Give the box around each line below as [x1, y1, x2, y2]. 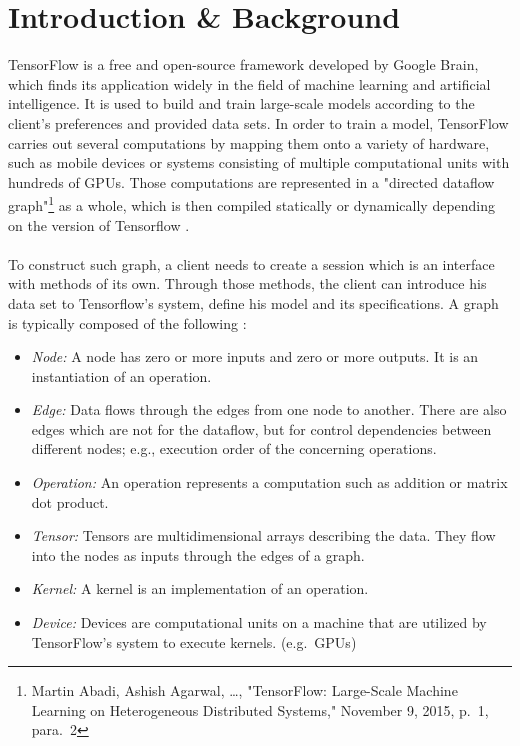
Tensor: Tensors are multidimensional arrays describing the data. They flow [31, 525, 496, 546]
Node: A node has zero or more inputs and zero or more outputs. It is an [31, 346, 479, 367]
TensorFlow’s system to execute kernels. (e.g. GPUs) [31, 631, 357, 652]
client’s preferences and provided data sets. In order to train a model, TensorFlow [8, 112, 509, 133]
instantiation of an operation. [31, 365, 212, 386]
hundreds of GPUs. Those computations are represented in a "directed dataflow [8, 171, 495, 192]
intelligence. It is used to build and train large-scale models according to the [8, 93, 475, 114]
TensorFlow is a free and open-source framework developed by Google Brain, [8, 54, 479, 75]
